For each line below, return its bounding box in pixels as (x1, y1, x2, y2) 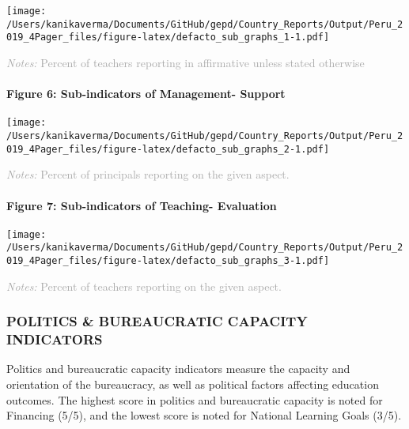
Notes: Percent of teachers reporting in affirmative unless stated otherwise (6, 54, 365, 70)
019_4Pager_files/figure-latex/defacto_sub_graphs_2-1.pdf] (6, 143, 330, 155)
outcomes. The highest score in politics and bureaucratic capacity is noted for (6, 391, 383, 408)
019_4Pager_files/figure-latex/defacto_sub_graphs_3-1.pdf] (6, 255, 330, 267)
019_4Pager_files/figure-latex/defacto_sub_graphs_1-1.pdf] (6, 32, 330, 43)
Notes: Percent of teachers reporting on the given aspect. (6, 277, 282, 294)
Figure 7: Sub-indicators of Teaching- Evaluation (6, 197, 277, 213)
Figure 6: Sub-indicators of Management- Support (6, 85, 286, 102)
